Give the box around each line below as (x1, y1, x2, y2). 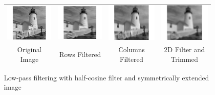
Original (17, 44, 42, 55)
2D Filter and (164, 44, 205, 55)
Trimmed (171, 54, 198, 64)
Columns (118, 44, 145, 55)
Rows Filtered (59, 49, 101, 59)
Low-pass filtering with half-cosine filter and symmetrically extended (4, 72, 209, 82)
